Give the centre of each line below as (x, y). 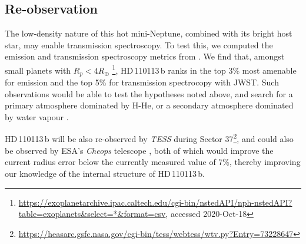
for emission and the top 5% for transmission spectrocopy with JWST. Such (142, 82)
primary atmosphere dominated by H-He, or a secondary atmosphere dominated (149, 105)
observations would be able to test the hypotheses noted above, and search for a (149, 93)
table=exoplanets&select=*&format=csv (92, 214)
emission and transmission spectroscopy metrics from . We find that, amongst (145, 56)
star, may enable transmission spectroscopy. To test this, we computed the (139, 44)
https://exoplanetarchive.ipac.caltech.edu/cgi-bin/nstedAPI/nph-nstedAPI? (155, 202)
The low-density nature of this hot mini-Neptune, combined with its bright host (149, 33)
